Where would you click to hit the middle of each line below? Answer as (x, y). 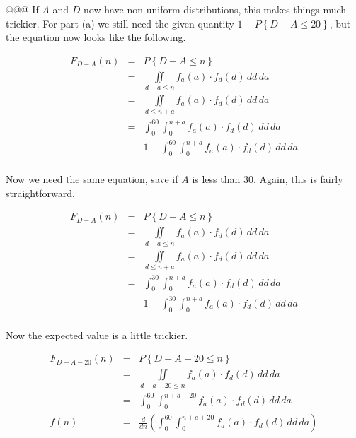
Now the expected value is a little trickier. (97, 335)
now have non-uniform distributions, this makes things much (215, 9)
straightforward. (40, 193)
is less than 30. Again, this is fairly (268, 179)
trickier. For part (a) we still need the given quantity (120, 23)
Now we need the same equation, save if (92, 179)
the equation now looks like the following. (96, 37)
